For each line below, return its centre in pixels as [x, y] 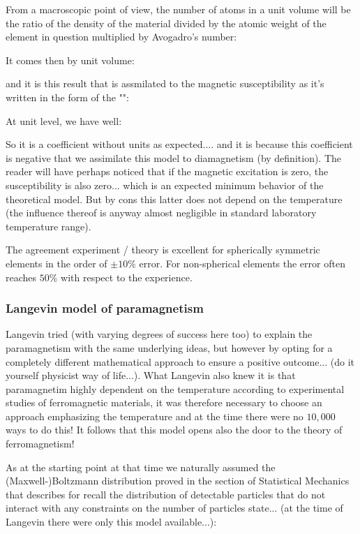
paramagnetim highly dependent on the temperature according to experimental [175, 388]
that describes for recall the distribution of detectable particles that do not [166, 494]
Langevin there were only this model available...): [111, 522]
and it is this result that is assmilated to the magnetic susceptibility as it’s [165, 83]
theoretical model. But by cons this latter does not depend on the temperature [174, 199]
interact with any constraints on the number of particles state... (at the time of [174, 508]
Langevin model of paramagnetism [105, 308]
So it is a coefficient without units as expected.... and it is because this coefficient [179, 144]
